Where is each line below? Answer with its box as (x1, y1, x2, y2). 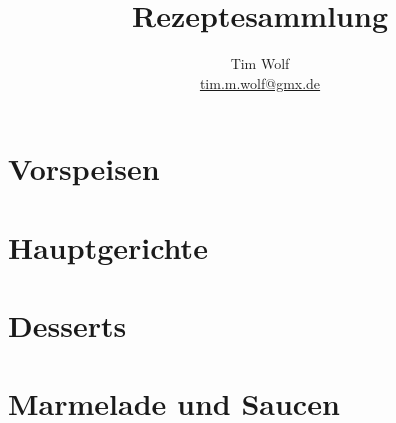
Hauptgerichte (8, 226, 208, 267)
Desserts (8, 305, 127, 346)
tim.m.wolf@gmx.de (199, 72, 321, 93)
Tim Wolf (230, 53, 290, 74)
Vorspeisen (8, 148, 160, 189)
